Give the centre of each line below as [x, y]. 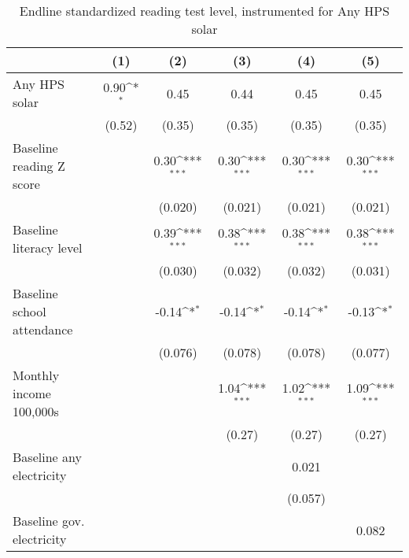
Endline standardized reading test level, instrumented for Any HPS [204, 11]
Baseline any [47, 457]
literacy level [48, 248]
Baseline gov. [49, 521]
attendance [43, 329]
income [32, 393]
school [29, 311]
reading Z [39, 166]
